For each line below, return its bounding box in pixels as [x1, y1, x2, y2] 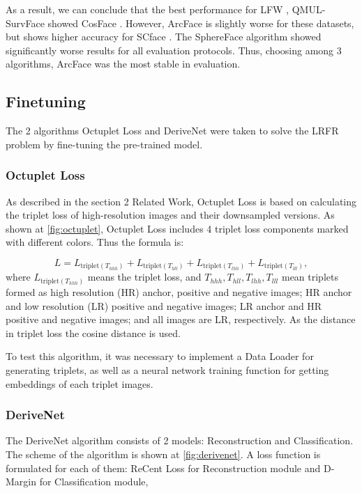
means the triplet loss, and [87, 269, 202, 284]
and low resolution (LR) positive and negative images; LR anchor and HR [6, 298, 322, 313]
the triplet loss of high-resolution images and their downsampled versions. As [6, 208, 335, 222]
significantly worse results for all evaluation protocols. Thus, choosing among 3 [6, 42, 342, 57]
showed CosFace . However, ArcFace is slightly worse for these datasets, [47, 15, 354, 30]
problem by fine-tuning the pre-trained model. [6, 136, 203, 151]
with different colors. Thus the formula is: [6, 235, 184, 249]
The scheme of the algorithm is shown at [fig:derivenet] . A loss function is [6, 446, 321, 461]
